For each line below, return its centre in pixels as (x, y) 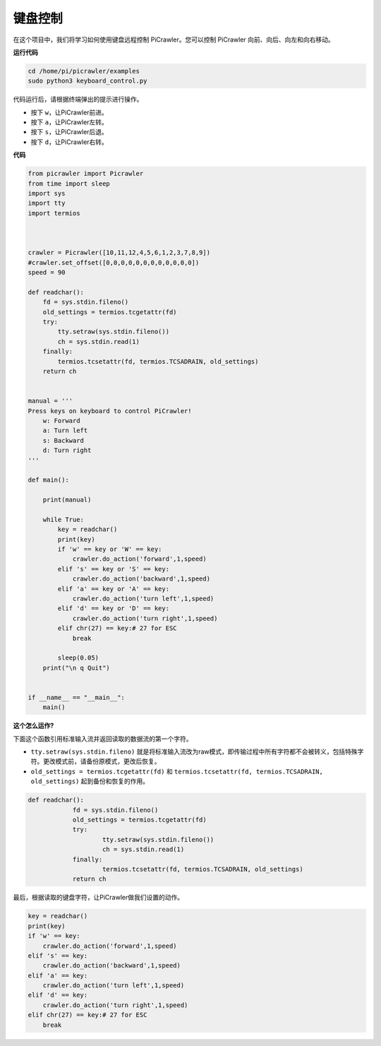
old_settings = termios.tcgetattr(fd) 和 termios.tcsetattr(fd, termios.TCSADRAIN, (177, 771)
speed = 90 (47, 273)
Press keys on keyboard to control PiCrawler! (110, 411)
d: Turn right (67, 451)
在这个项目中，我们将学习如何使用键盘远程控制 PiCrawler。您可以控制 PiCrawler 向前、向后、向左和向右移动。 (174, 40)
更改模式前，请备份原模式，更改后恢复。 (102, 761)
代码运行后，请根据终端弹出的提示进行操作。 (78, 100)
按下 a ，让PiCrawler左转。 (69, 122)
